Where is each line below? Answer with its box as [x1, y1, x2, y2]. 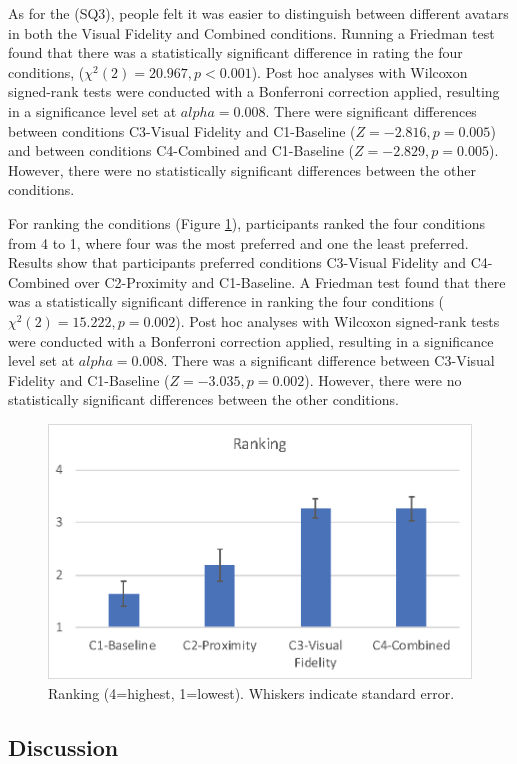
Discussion [8, 732, 119, 762]
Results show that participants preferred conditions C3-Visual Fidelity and [8, 252, 466, 273]
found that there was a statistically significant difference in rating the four [8, 42, 463, 63]
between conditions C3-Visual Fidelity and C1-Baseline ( [8, 120, 356, 141]
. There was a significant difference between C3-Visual [163, 350, 495, 371]
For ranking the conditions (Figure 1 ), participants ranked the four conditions [8, 212, 485, 233]
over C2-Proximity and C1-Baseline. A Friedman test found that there [74, 271, 506, 292]
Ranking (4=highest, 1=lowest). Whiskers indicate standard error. [48, 683, 455, 704]
